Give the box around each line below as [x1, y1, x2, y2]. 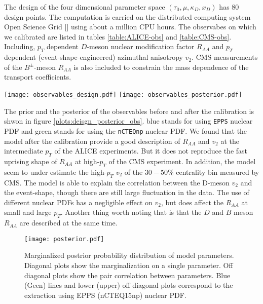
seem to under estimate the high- [4, 166, 107, 177]
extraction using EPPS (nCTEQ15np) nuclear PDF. [24, 289, 186, 300]
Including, [4, 41, 35, 52]
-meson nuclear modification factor [87, 41, 195, 52]
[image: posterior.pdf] [24, 235, 104, 243]
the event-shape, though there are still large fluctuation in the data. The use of [4, 187, 249, 198]
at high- [74, 156, 100, 166]
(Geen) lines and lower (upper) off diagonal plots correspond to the [24, 280, 233, 290]
